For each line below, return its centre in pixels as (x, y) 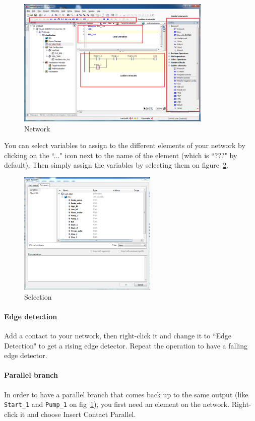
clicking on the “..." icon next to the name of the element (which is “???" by (121, 155)
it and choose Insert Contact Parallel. (78, 414)
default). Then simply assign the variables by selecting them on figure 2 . (116, 165)
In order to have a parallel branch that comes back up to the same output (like (126, 394)
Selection (38, 296)
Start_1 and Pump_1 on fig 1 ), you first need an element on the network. (117, 404)
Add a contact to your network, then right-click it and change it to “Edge (118, 335)
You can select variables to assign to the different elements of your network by (125, 145)
